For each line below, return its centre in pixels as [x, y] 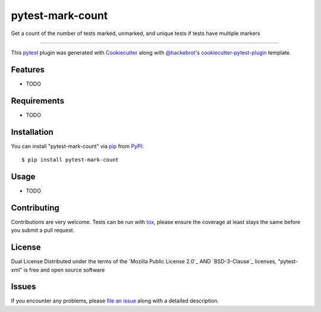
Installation [32, 132]
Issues [23, 287]
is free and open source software [64, 270]
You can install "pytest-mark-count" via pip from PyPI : [77, 146]
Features [28, 69]
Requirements [38, 101]
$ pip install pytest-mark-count [70, 160]
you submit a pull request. [43, 230]
